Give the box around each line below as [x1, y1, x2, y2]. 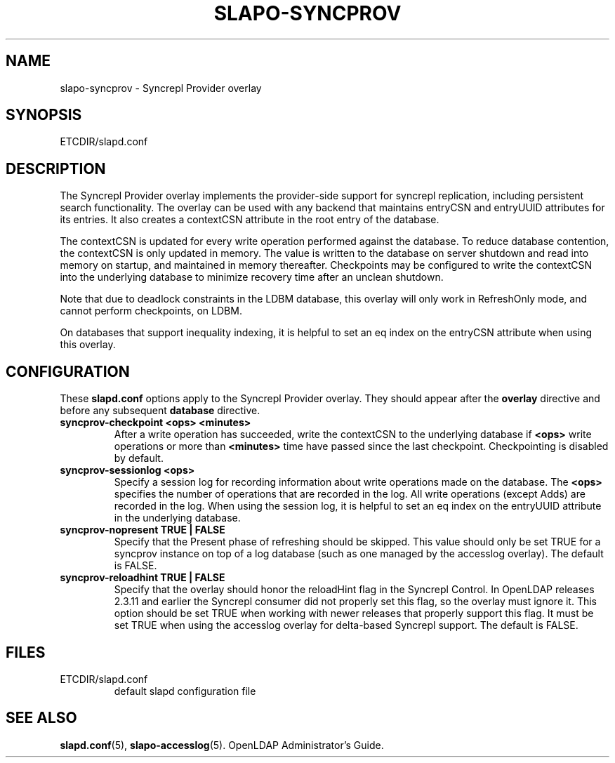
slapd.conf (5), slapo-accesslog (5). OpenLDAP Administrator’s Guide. [60, 738, 384, 751]
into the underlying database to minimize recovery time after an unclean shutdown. [60, 271, 444, 284]
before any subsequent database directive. [60, 404, 260, 417]
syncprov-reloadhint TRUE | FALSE [60, 571, 225, 584]
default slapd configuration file [114, 684, 256, 697]
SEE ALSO [6, 709, 77, 727]
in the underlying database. [114, 512, 241, 524]
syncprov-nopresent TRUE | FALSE [60, 524, 225, 536]
